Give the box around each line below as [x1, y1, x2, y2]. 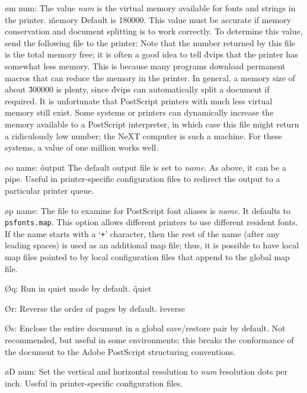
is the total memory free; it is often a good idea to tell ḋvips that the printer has [5, 48, 298, 60]
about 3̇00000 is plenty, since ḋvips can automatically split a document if [5, 83, 270, 95]
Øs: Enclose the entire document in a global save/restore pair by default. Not [5, 322, 286, 334]
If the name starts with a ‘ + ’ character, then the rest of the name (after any [5, 227, 280, 239]
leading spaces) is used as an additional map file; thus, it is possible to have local [5, 239, 299, 251]
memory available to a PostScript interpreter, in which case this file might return [5, 117, 299, 130]
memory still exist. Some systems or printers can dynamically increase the [5, 106, 274, 119]
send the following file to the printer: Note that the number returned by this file [5, 36, 295, 49]
